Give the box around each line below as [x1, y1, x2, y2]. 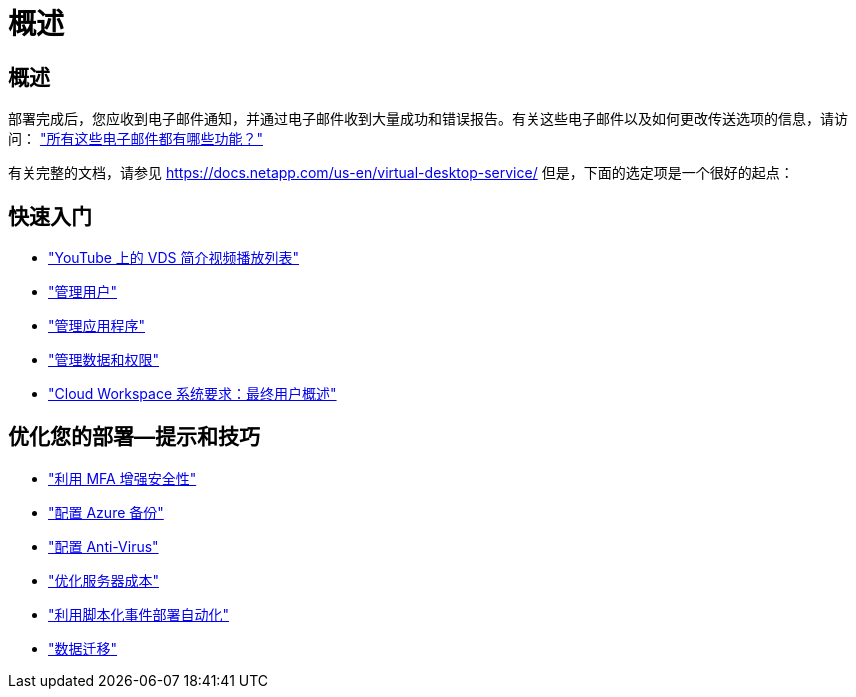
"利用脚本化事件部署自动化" [48, 605, 230, 623]
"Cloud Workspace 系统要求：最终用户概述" [48, 385, 337, 403]
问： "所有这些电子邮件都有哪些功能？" [8, 130, 263, 148]
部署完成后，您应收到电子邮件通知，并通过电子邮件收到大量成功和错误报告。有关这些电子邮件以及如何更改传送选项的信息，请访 [8, 110, 848, 128]
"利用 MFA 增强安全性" [48, 469, 197, 487]
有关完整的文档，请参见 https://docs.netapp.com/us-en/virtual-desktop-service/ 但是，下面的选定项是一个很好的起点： [8, 164, 794, 182]
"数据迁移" [48, 639, 118, 657]
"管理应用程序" [48, 317, 146, 335]
